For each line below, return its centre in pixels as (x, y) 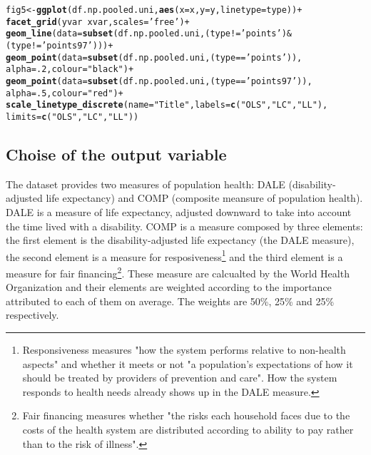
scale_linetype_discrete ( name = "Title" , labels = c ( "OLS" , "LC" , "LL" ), (167, 105)
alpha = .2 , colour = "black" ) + (70, 70)
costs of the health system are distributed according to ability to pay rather (188, 429)
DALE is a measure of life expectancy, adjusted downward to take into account (179, 211)
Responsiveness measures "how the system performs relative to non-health (184, 350)
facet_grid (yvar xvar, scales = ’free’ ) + (98, 22)
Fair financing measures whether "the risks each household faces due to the (186, 415)
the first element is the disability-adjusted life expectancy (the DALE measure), (180, 240)
